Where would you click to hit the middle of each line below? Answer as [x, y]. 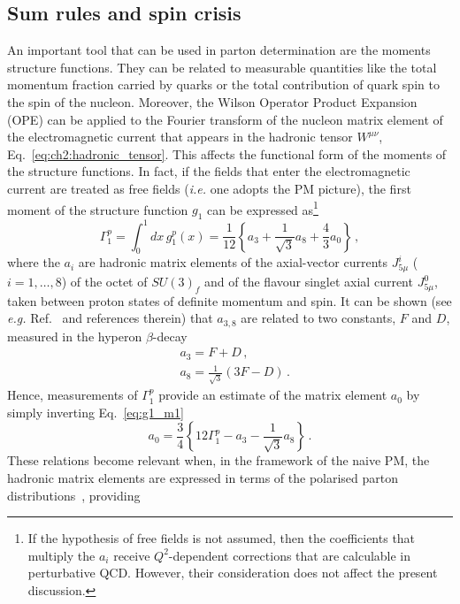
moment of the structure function [98, 209]
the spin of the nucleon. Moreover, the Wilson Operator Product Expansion [212, 101]
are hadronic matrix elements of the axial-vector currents [233, 262]
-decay [170, 336]
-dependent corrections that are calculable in [290, 555]
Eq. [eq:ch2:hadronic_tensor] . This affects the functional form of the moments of [227, 153]
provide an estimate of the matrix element [273, 395]
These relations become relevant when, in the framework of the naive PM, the [218, 460]
